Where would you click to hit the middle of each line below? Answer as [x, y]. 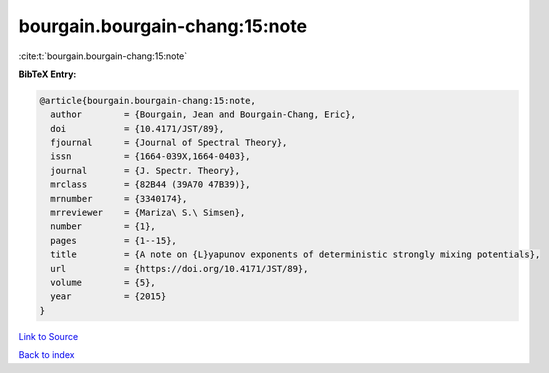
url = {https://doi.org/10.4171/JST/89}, [179, 268]
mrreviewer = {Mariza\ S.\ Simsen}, [148, 213]
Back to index [46, 355]
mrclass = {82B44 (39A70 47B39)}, [150, 184]
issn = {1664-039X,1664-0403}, [150, 156]
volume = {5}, [103, 282]
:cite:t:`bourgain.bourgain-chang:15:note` [103, 56]
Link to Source [48, 336]
